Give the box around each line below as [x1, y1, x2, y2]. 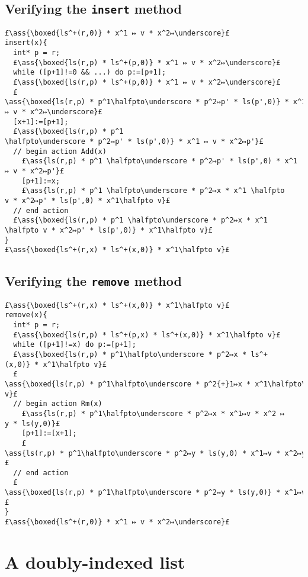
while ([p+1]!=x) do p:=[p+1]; [13, 340, 136, 349]
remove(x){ [5, 311, 47, 320]
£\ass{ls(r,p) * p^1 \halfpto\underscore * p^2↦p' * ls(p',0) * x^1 [21, 157, 297, 166]
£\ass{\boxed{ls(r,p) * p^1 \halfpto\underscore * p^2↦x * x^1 [13, 216, 268, 225]
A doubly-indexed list [5, 549, 185, 573]
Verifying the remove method [5, 272, 182, 290]
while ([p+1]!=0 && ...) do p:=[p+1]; [13, 68, 166, 77]
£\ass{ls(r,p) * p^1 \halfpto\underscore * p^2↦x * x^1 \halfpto [21, 186, 285, 195]
